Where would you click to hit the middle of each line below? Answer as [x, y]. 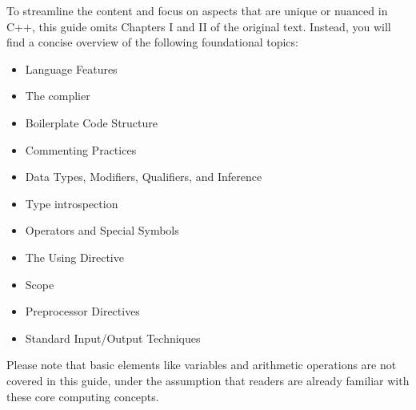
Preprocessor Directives [82, 311]
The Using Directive [74, 257]
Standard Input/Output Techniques [113, 338]
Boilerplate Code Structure [92, 122]
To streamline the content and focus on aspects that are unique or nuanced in [197, 10]
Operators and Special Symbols [102, 230]
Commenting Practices [81, 149]
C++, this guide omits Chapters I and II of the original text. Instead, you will [199, 26]
